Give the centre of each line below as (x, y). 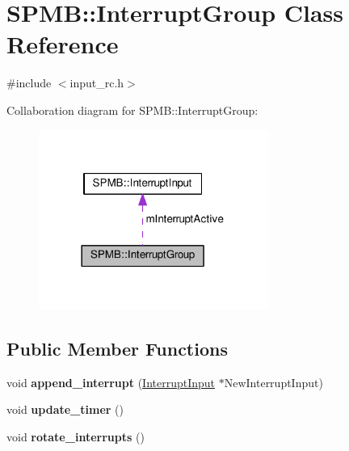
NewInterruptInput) (273, 382)
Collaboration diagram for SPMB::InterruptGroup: (132, 110)
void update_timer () (65, 409)
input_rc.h (97, 83)
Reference (63, 44)
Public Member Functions (117, 349)
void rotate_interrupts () (76, 437)
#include (29, 83)
